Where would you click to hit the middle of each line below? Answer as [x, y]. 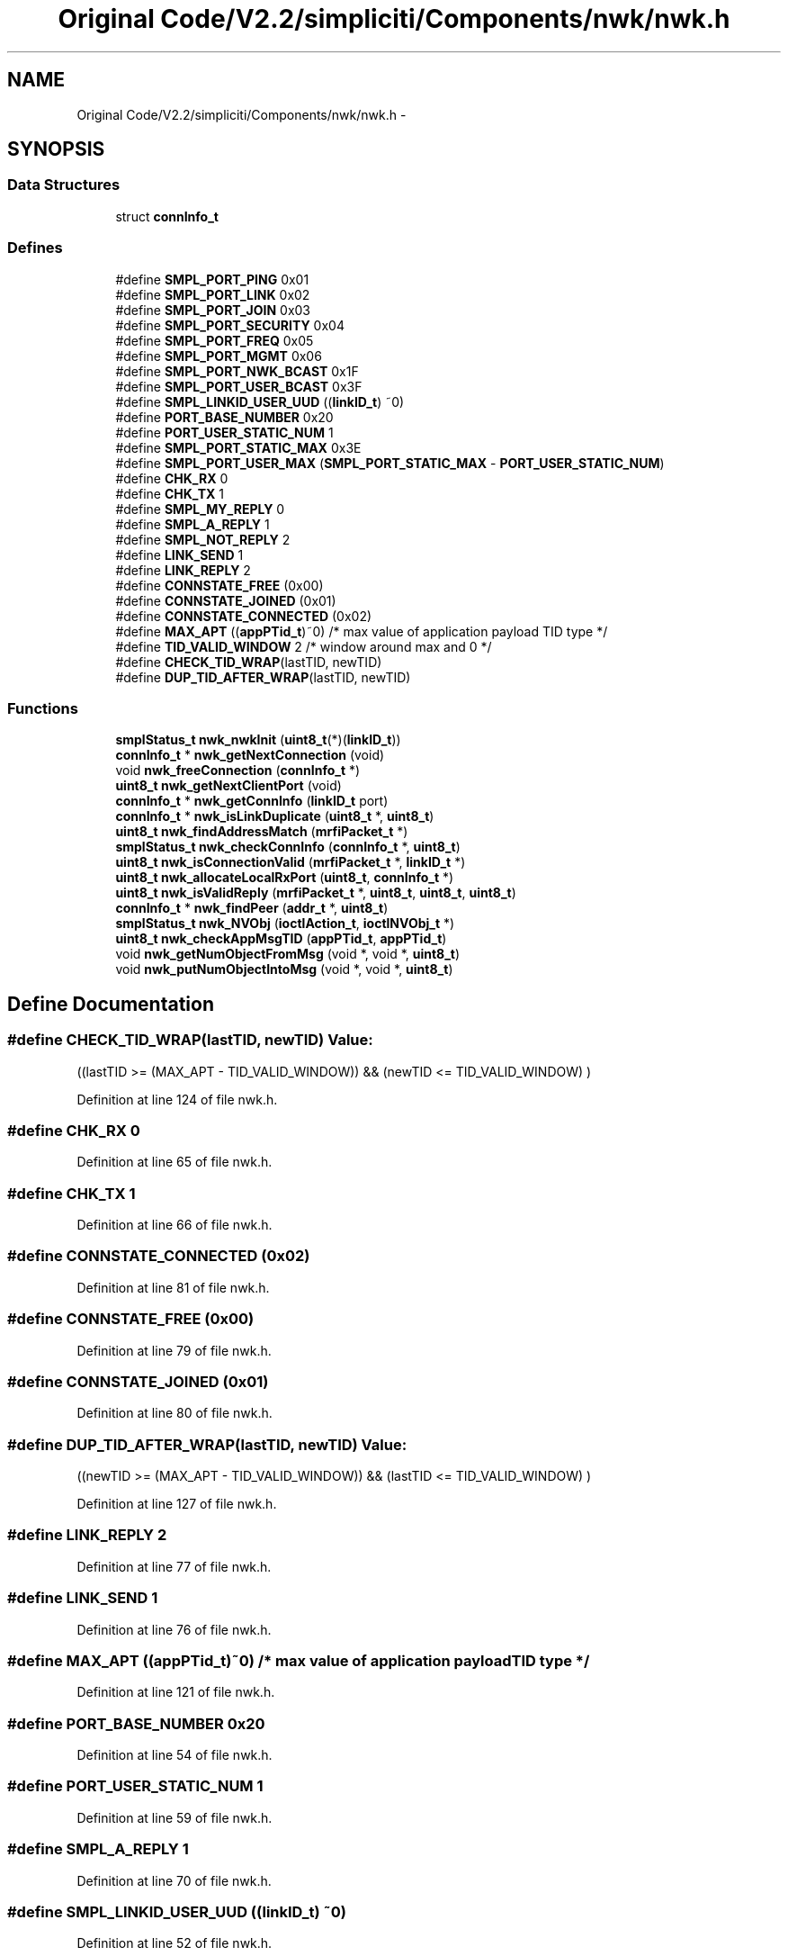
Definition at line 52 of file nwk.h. [175, 1943]
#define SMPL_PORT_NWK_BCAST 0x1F [237, 371]
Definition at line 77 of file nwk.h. [174, 1566]
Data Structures [64, 185]
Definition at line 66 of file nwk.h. [175, 1225]
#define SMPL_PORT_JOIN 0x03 [213, 310]
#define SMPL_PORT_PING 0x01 [212, 279]
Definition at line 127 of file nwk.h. [177, 1504]
